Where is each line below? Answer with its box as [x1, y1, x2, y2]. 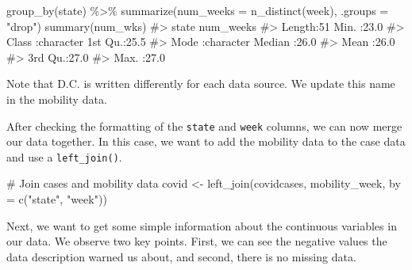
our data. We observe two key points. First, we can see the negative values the [6, 233, 387, 249]
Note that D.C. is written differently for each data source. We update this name [6, 75, 395, 92]
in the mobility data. [6, 90, 107, 107]
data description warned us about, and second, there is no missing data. [6, 248, 356, 264]
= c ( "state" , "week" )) [6, 191, 107, 207]
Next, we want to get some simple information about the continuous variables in [6, 217, 397, 234]
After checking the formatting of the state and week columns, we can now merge [6, 117, 402, 134]
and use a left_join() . [6, 148, 122, 165]
